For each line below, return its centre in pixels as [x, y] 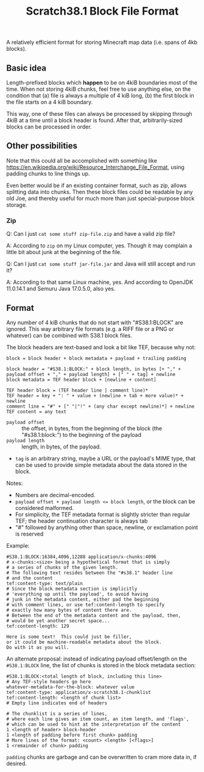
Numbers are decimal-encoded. [55, 495]
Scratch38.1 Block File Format [102, 11]
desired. [17, 763]
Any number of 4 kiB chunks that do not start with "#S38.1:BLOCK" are [95, 322]
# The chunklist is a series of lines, [57, 714]
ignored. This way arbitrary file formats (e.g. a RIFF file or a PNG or [90, 329]
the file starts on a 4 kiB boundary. [50, 102]
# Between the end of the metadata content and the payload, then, [94, 615]
